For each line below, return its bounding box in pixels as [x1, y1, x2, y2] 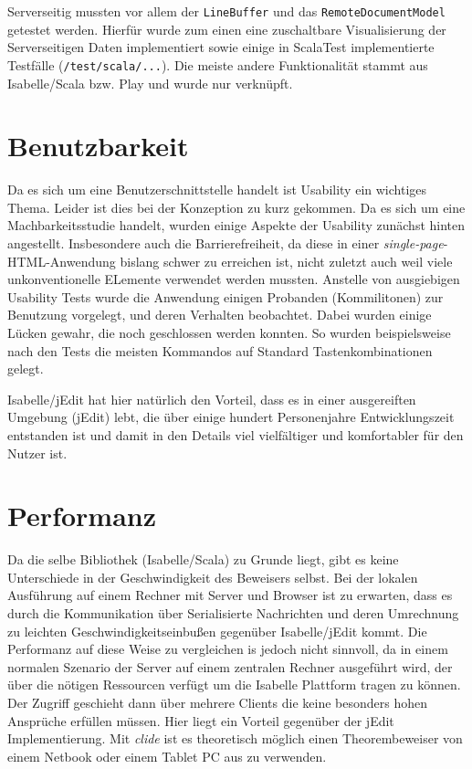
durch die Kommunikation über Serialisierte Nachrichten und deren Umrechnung [7, 604, 459, 623]
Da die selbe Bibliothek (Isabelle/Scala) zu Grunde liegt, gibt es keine [7, 550, 399, 569]
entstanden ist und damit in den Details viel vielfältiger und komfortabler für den [7, 425, 464, 444]
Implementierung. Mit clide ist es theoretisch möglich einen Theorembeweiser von [7, 729, 463, 748]
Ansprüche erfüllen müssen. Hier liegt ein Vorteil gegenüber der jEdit [7, 711, 394, 730]
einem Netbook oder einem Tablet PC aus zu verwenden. [7, 746, 327, 765]
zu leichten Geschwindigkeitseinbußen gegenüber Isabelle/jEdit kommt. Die [7, 621, 427, 640]
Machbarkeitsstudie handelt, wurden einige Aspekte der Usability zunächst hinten [7, 216, 466, 235]
